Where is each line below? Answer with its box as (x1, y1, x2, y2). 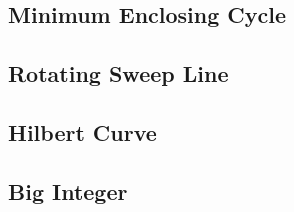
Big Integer (8, 175, 128, 206)
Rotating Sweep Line (8, 58, 229, 89)
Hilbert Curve (8, 116, 157, 147)
